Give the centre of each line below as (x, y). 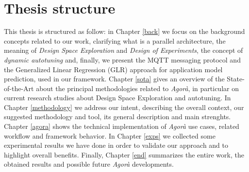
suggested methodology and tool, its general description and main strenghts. (117, 117)
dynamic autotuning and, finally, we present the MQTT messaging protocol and (122, 59)
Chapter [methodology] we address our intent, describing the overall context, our (124, 107)
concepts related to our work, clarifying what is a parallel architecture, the (115, 40)
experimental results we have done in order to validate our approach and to (116, 145)
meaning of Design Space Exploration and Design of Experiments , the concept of (124, 50)
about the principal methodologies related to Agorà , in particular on (137, 88)
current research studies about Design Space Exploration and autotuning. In (117, 98)
